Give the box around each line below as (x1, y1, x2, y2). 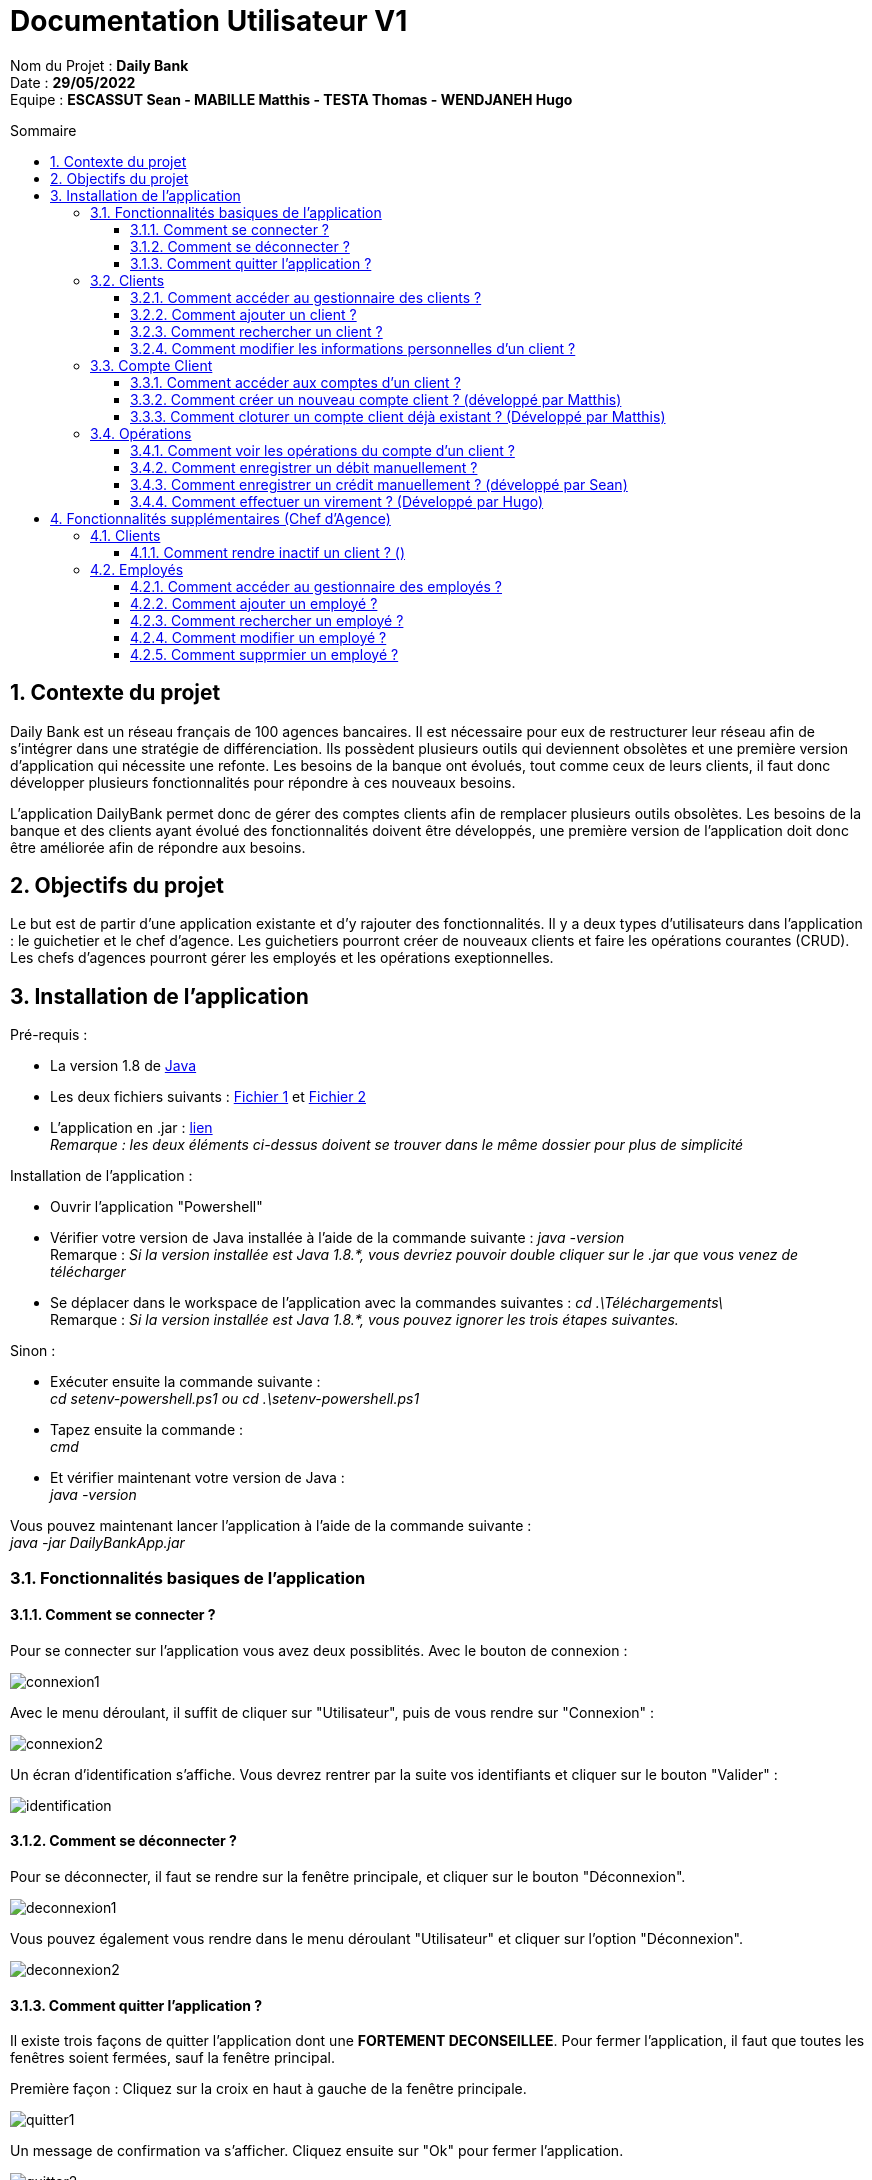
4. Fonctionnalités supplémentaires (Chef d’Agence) (50, 509, 391, 527)
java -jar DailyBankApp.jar (10, 1534, 185, 1552)
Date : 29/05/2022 (10, 73, 136, 91)
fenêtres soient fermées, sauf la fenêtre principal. (10, 2049, 335, 2067)
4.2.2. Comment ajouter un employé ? (130, 594, 378, 612)
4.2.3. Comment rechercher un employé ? (130, 611, 404, 629)
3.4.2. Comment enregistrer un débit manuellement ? (130, 458, 478, 476)
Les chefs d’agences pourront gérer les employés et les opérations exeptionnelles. (10, 949, 554, 967)
